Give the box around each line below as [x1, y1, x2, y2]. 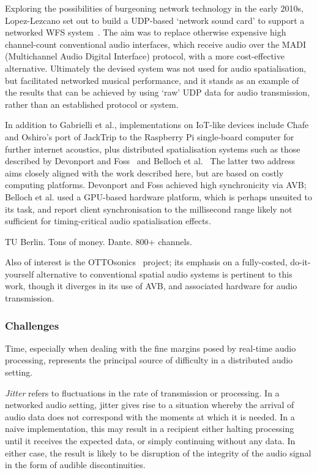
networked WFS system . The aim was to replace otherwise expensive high [5, 26, 286, 39]
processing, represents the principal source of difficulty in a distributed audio [5, 354, 293, 366]
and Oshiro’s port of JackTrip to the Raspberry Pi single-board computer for [5, 130, 294, 143]
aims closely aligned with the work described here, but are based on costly [5, 166, 284, 179]
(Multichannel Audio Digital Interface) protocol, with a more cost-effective [5, 50, 285, 62]
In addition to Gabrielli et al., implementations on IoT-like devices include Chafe [5, 118, 309, 131]
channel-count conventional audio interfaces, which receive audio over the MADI [5, 37, 306, 50]
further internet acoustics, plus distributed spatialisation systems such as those [5, 142, 300, 155]
